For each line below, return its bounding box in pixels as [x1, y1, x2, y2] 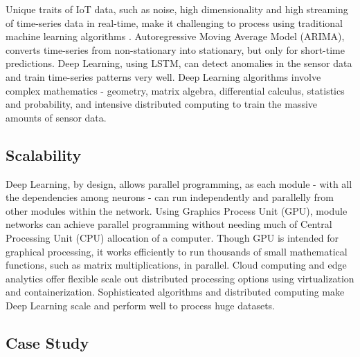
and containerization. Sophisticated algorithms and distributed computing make [6, 284, 345, 299]
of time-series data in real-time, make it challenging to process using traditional [6, 15, 343, 30]
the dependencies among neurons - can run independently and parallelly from [6, 190, 334, 204]
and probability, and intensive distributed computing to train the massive [6, 97, 318, 111]
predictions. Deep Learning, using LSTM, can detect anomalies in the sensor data [6, 56, 352, 70]
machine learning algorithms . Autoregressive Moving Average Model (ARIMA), [6, 29, 345, 44]
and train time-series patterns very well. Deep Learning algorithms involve [6, 69, 321, 84]
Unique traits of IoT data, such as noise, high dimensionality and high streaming [6, 2, 348, 16]
